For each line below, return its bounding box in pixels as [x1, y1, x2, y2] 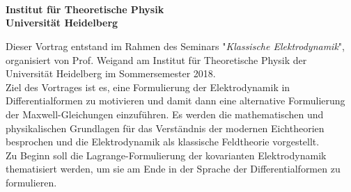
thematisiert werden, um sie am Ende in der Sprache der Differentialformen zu [6, 161, 341, 176]
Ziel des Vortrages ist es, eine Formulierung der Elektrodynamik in [6, 79, 290, 94]
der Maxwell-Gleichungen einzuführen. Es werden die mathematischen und [6, 106, 324, 121]
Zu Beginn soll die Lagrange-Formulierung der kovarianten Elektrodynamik [6, 147, 327, 162]
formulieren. [6, 175, 57, 189]
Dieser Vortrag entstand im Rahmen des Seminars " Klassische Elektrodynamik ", [6, 38, 345, 53]
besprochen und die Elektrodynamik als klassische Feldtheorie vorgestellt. [6, 134, 320, 149]
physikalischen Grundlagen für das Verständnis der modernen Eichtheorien [6, 120, 325, 135]
